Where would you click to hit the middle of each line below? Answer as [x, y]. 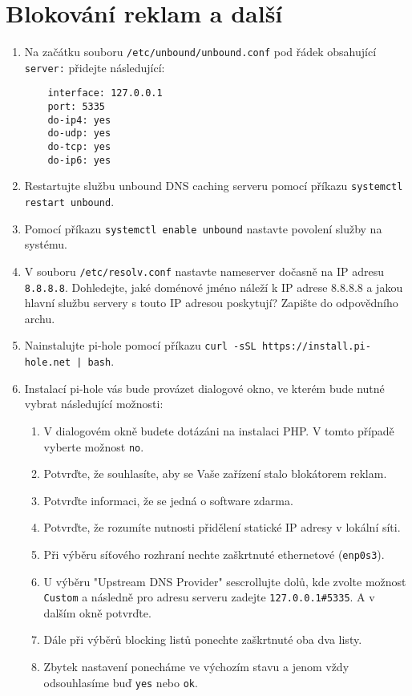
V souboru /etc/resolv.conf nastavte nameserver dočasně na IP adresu [204, 271]
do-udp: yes [79, 134]
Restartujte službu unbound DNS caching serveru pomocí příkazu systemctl [214, 186]
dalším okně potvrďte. [97, 612]
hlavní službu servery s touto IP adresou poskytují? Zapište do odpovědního [211, 303]
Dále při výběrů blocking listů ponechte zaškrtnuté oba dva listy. [203, 639]
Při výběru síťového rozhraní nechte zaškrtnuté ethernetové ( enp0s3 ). [214, 554]
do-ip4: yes [79, 120]
